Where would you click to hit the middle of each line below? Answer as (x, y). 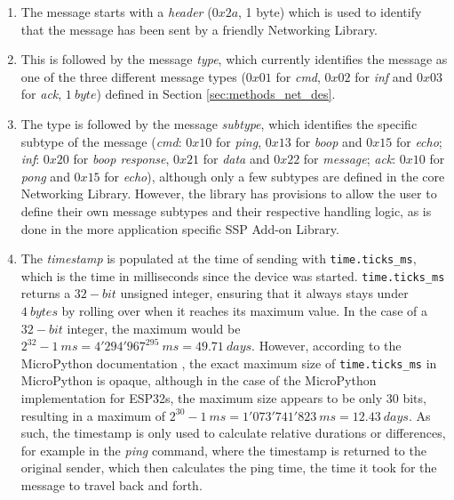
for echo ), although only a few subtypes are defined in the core (275, 176)
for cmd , (298, 76)
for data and (236, 159)
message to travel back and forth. (112, 485)
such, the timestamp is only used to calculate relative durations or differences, (233, 433)
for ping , (239, 141)
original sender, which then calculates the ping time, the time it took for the (229, 468)
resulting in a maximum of (93, 415)
